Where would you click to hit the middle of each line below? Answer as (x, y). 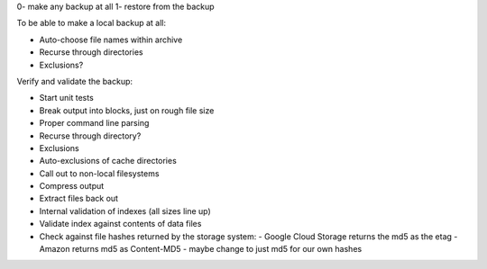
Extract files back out (79, 199)
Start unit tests (66, 98)
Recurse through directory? (90, 136)
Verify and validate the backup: (75, 81)
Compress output (72, 186)
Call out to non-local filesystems (99, 173)
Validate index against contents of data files (120, 224)
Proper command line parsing (94, 123)
